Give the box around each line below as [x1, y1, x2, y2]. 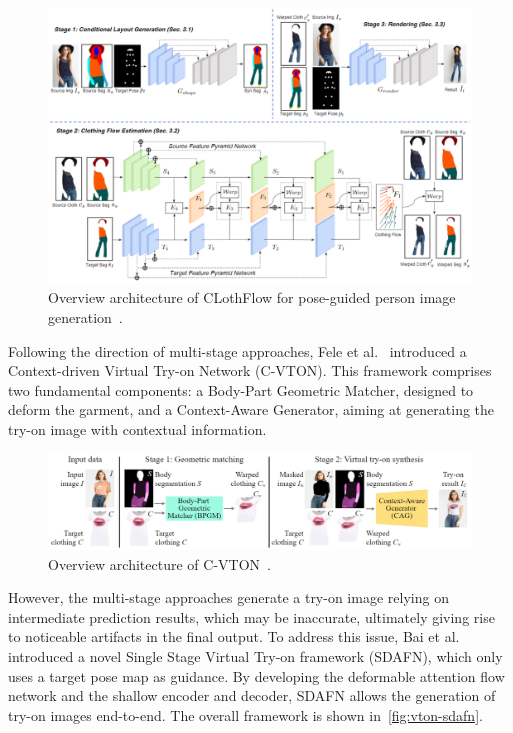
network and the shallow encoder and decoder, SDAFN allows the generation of [8, 685, 496, 706]
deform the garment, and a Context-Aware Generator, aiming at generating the [8, 399, 495, 420]
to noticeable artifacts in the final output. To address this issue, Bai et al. [8, 626, 460, 647]
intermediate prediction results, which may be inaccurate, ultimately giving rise [8, 606, 495, 627]
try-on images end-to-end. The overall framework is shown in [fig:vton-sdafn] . [8, 704, 483, 725]
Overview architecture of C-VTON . [48, 553, 271, 574]
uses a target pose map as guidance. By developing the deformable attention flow [8, 665, 505, 686]
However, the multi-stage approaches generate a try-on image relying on [8, 587, 449, 608]
